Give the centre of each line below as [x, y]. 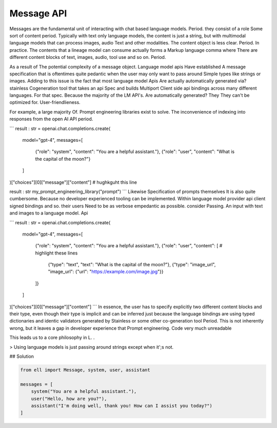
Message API [38, 13]
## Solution [22, 356]
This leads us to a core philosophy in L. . [52, 337]
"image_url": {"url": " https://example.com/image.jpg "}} [106, 272]
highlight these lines [56, 253]
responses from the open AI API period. [51, 119]
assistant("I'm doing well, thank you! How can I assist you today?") [122, 405]
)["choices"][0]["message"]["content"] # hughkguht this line [73, 182]
